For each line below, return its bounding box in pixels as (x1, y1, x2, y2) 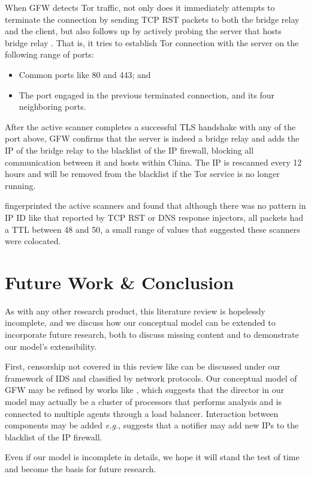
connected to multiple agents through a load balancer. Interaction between (5, 407, 279, 419)
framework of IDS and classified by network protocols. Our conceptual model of (5, 371, 297, 384)
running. (5, 179, 36, 191)
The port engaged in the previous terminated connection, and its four (19, 88, 274, 101)
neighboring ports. (19, 100, 86, 113)
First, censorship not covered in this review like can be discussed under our (5, 360, 280, 373)
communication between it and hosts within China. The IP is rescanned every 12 (5, 155, 302, 168)
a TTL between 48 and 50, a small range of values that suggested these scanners (5, 223, 300, 235)
